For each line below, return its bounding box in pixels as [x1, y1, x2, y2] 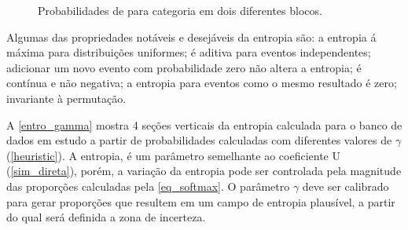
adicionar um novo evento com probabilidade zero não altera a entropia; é [6, 59, 362, 75]
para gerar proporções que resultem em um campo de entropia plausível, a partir [6, 193, 395, 210]
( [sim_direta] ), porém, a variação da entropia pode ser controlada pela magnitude [6, 162, 402, 179]
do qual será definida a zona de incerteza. [6, 209, 206, 225]
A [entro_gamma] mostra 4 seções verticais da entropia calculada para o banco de [6, 116, 402, 133]
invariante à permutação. [6, 89, 127, 106]
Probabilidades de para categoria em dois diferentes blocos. [38, 2, 322, 18]
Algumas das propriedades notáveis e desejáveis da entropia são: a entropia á [6, 28, 377, 45]
